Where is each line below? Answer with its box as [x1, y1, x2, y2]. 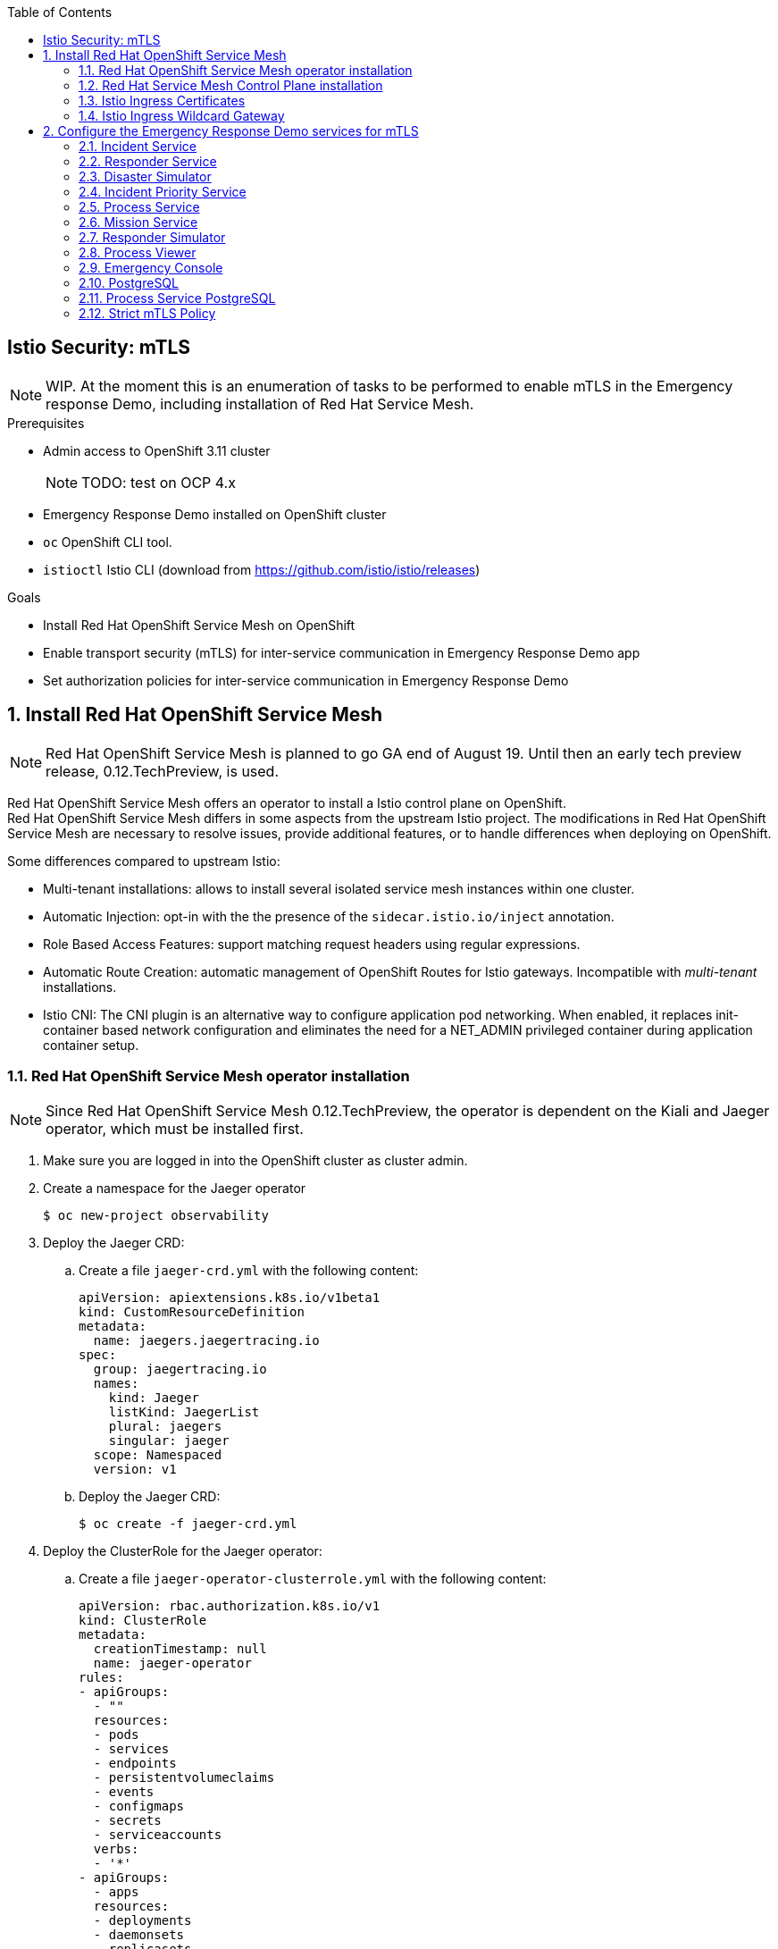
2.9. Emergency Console [79, 260, 223, 275]
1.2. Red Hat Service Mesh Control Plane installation [79, 78, 383, 93]
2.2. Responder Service [79, 154, 217, 169]
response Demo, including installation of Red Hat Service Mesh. [46, 394, 474, 413]
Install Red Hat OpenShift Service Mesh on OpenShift [43, 617, 356, 633]
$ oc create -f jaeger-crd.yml [79, 1516, 297, 1532]
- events [93, 1785, 155, 1800]
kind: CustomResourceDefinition [79, 1305, 305, 1320]
